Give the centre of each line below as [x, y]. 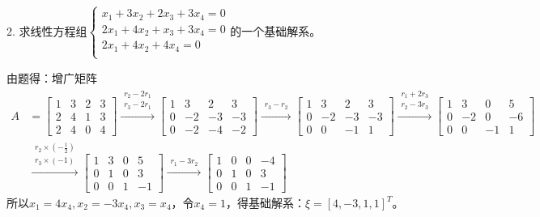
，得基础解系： [265, 203]
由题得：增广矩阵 [52, 77]
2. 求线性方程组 [47, 31]
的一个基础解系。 [276, 31]
